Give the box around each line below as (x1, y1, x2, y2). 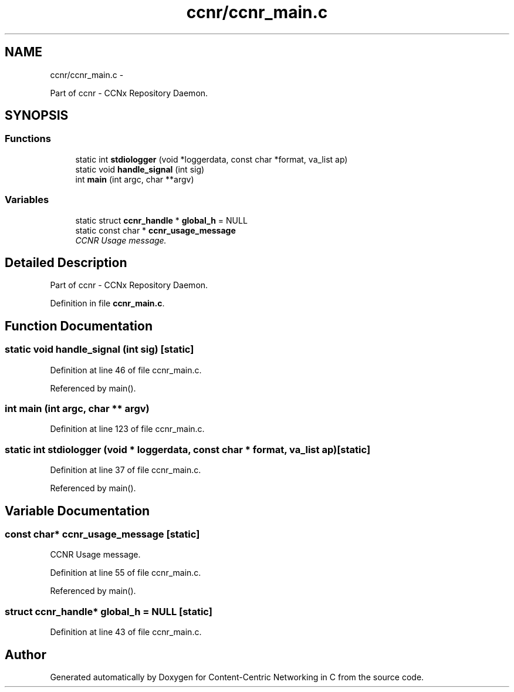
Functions (5, 133, 51, 145)
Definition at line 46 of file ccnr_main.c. (50, 364, 202, 375)
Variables (5, 194, 49, 206)
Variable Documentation (5, 503, 150, 518)
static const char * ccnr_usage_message (75, 225, 236, 235)
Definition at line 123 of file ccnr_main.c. (50, 424, 205, 434)
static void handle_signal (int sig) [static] (5, 343, 194, 356)
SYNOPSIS (5, 108, 69, 123)
